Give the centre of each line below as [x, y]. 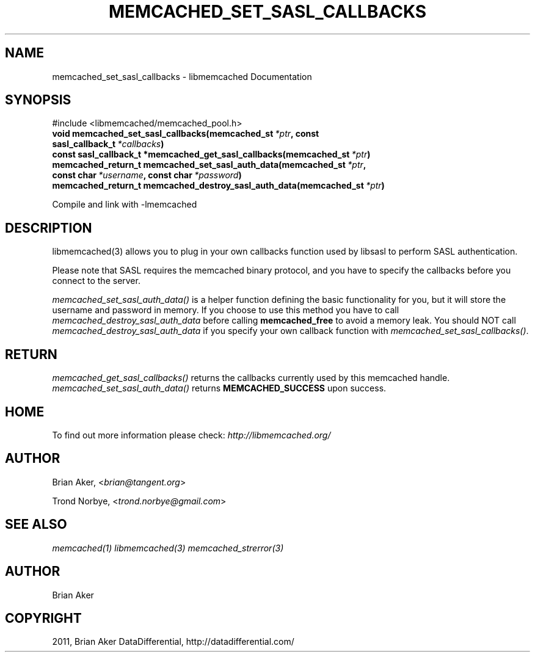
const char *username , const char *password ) [147, 175]
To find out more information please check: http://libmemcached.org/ [191, 435]
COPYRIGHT [43, 618]
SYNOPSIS [38, 100]
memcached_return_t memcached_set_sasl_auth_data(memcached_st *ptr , [209, 165]
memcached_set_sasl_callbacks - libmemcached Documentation [182, 76]
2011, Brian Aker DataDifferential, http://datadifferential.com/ [173, 642]
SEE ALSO [36, 525]
